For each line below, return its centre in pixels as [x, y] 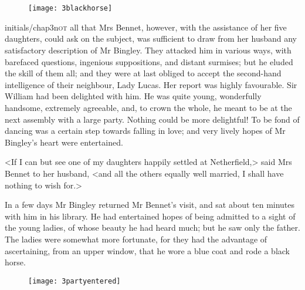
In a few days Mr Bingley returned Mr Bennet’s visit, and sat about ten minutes [150, 205]
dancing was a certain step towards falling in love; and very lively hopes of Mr [145, 131]
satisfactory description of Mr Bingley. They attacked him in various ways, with [148, 50]
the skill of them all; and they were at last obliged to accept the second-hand [143, 73]
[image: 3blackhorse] [70, 9]
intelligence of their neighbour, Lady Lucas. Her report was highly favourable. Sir [151, 84]
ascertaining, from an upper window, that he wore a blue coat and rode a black [148, 250]
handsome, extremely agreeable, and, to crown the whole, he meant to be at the [148, 107]
